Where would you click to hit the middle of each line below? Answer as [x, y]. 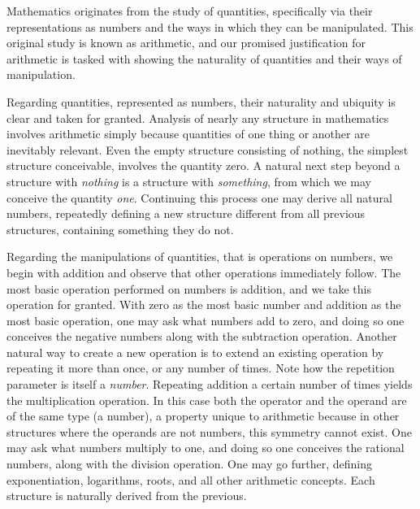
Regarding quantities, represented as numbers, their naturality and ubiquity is [201, 101]
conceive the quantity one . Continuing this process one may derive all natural [199, 197]
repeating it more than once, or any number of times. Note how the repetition [201, 368]
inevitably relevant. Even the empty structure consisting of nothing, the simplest [208, 149]
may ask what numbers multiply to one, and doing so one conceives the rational [206, 448]
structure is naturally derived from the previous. [127, 496]
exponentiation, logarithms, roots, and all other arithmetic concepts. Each [191, 479]
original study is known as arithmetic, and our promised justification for [186, 43]
